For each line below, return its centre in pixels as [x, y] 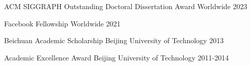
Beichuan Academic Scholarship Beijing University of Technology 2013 [114, 40]
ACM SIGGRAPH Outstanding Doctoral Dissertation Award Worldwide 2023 [126, 6]
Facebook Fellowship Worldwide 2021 [62, 23]
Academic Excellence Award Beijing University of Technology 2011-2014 [117, 57]
